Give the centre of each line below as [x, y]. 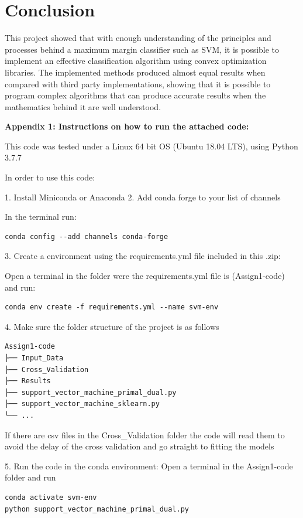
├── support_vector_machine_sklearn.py [82, 404]
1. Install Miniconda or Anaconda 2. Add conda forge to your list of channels [143, 197]
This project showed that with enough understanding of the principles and [138, 38]
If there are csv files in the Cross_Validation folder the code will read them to [145, 434]
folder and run [30, 477]
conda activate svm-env [51, 497]
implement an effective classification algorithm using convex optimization [136, 61]
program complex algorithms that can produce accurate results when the [135, 95]
